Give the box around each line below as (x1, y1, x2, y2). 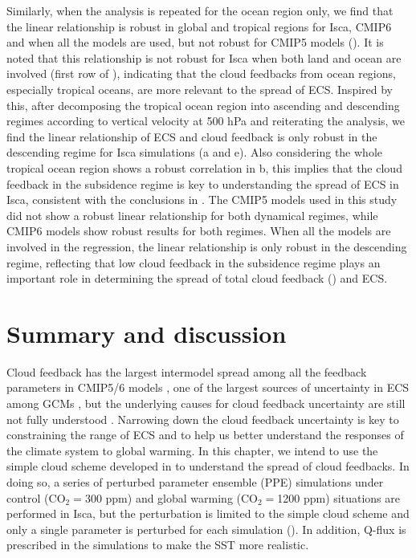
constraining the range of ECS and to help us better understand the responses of (6, 426, 404, 443)
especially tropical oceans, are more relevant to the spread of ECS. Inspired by (6, 80, 393, 97)
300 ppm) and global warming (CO (84, 489, 258, 506)
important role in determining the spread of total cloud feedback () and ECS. (6, 270, 388, 287)
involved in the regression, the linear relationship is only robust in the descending (6, 238, 407, 255)
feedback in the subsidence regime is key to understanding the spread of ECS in (6, 175, 399, 192)
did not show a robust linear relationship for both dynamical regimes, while (6, 206, 378, 223)
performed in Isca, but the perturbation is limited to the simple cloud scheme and (6, 505, 410, 522)
